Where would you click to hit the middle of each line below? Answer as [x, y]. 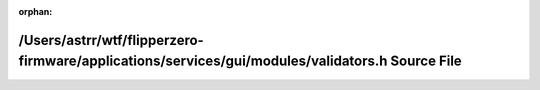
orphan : [35, 11]
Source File [426, 61]
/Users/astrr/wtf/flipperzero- [111, 40]
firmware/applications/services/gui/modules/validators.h [203, 61]
